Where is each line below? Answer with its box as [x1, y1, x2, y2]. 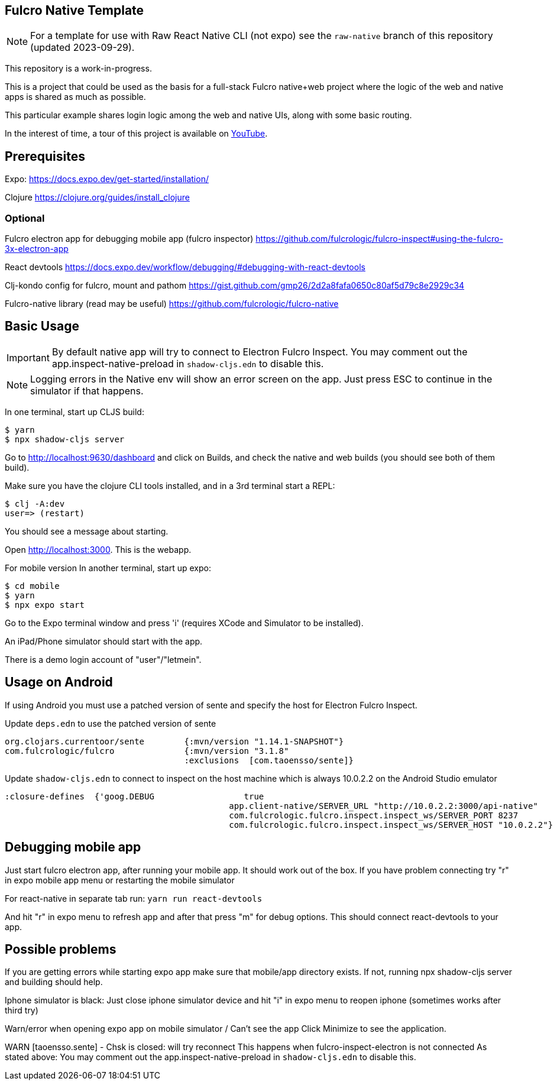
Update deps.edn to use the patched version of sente [5, 718, 216, 728]
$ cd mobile [5, 581, 60, 591]
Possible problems [5, 941, 116, 957]
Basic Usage [5, 319, 79, 334]
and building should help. [5, 977, 103, 987]
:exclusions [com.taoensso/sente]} [184, 755, 354, 765]
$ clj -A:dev [5, 498, 65, 509]
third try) [5, 1005, 38, 1016]
